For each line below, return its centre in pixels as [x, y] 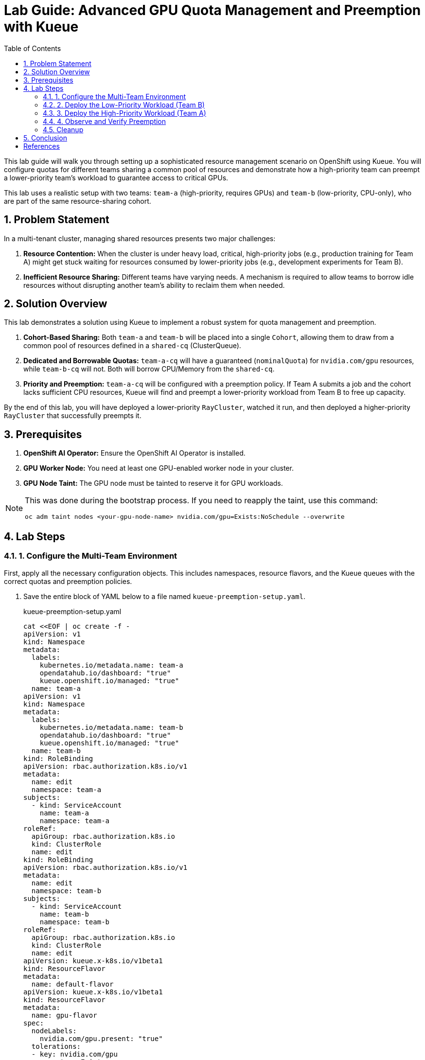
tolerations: [56, 1046]
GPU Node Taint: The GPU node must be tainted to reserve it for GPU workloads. [153, 483]
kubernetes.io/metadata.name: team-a [111, 665]
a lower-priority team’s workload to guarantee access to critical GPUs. [116, 177]
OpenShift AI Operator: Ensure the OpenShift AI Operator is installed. [134, 453]
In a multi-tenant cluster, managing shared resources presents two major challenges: [140, 238]
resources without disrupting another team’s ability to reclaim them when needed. [154, 285]
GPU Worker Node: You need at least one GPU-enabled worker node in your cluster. [159, 468]
